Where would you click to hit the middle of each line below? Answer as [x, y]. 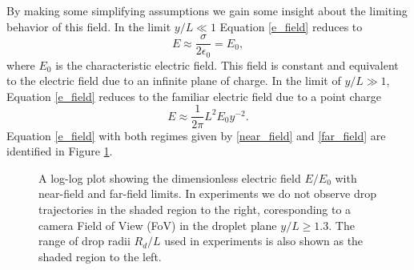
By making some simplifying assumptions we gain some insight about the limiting [207, 10]
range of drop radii [84, 241]
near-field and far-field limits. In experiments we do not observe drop [207, 193]
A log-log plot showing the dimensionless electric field [170, 177]
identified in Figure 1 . [60, 151]
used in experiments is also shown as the [264, 241]
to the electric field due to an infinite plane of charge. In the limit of [174, 81]
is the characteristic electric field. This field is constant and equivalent [227, 64]
